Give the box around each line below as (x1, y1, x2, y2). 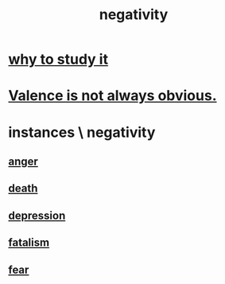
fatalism (8, 236, 50, 250)
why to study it (8, 50, 109, 68)
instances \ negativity (8, 123, 156, 141)
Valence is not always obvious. (8, 87, 217, 105)
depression (8, 208, 66, 222)
